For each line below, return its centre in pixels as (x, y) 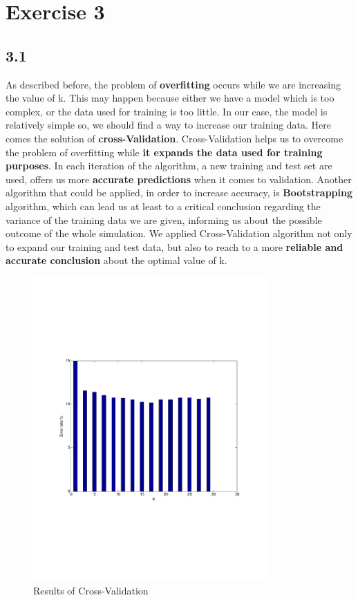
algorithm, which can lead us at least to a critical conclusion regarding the (163, 206)
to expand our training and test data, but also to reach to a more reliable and (175, 246)
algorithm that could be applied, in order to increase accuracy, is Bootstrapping (179, 193)
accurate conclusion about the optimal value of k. (116, 260)
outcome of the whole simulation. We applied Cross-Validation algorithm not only (179, 233)
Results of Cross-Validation (91, 590)
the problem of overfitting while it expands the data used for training (164, 152)
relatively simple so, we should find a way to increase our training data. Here (169, 125)
